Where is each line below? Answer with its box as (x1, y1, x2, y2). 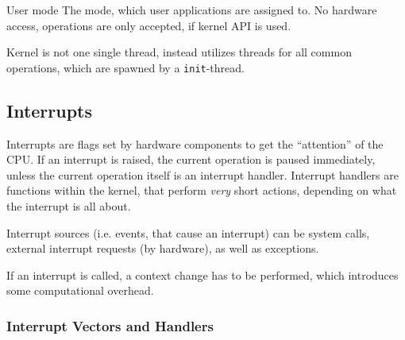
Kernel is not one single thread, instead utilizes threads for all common (6, 44, 352, 60)
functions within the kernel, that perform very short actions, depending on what (6, 182, 397, 199)
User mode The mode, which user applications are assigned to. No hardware (6, 2, 377, 17)
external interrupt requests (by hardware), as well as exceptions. (6, 240, 319, 257)
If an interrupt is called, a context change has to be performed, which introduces (6, 266, 399, 283)
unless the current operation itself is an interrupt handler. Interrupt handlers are (6, 166, 399, 183)
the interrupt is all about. (6, 198, 131, 214)
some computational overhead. (6, 282, 154, 299)
